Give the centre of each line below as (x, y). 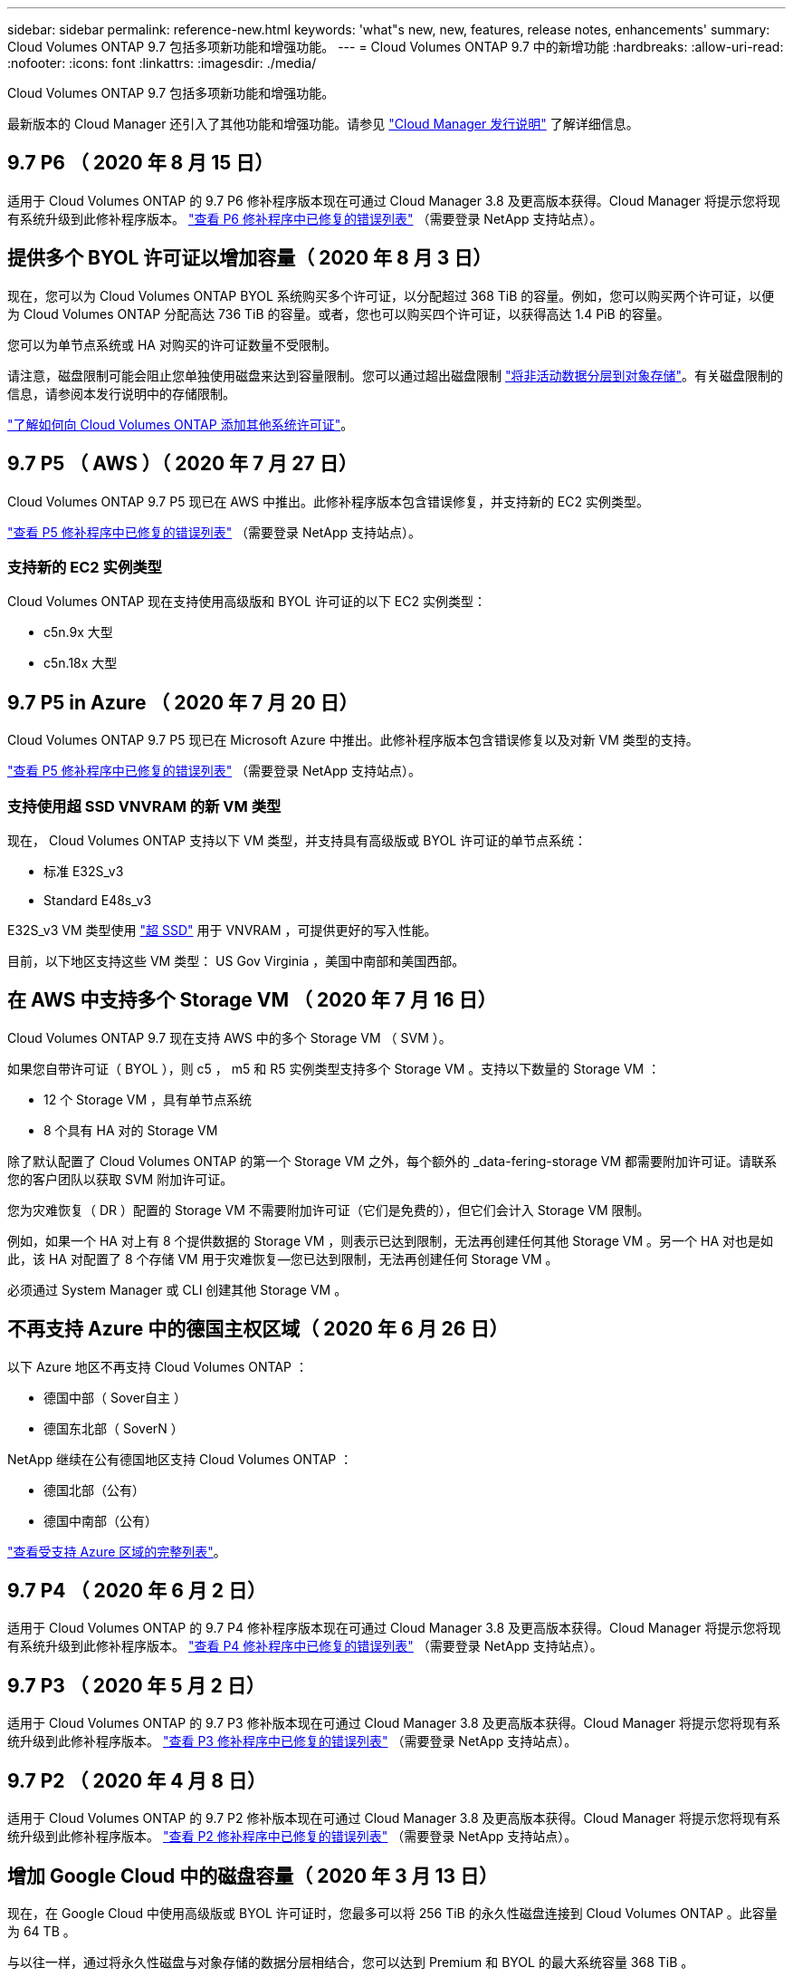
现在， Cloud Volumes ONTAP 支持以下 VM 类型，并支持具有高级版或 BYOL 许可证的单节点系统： (297, 840)
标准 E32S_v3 (84, 871)
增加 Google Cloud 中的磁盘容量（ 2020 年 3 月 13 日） (253, 1876)
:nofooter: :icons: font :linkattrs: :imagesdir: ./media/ (162, 63)
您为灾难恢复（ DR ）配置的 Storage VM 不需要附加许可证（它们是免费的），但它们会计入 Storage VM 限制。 (329, 1210)
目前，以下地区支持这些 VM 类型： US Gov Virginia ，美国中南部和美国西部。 (236, 960)
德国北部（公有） (94, 1490)
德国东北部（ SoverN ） (114, 1428)
